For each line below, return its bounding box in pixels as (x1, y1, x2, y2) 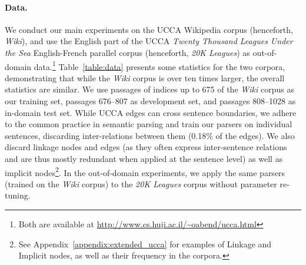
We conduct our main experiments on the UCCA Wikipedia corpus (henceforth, (5, 23, 293, 35)
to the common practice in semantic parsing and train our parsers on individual (5, 118, 292, 130)
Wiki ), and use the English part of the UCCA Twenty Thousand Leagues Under (5, 35, 293, 47)
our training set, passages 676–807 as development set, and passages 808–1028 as (5, 95, 296, 107)
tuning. (5, 189, 31, 201)
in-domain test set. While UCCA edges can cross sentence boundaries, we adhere (5, 106, 297, 118)
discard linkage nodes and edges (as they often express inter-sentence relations (5, 141, 287, 153)
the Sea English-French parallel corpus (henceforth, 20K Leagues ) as (5, 46, 250, 58)
